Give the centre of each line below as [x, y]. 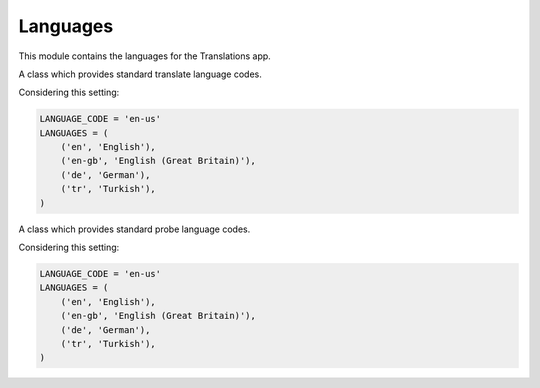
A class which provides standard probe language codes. [134, 229]
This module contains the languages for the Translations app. [145, 56]
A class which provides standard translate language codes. [140, 74]
